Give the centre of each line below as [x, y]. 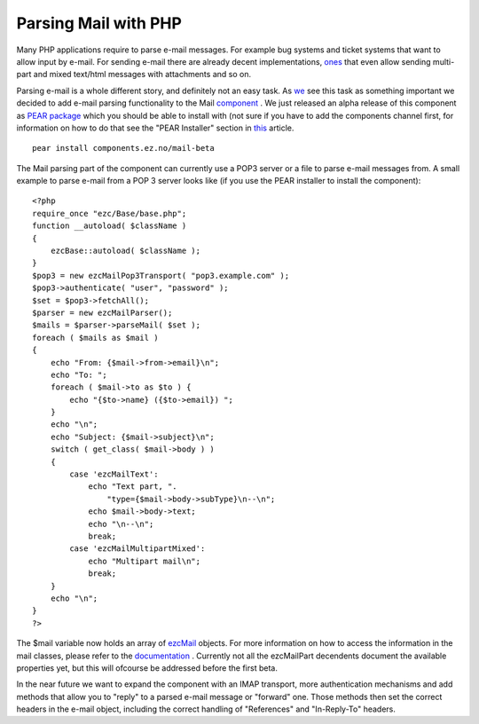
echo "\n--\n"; [121, 524]
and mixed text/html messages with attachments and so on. [142, 75]
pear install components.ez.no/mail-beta [123, 148]
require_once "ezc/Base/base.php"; [110, 213]
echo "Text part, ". [133, 487]
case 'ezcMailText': [114, 474]
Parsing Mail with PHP [99, 23]
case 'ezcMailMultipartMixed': [137, 549]
